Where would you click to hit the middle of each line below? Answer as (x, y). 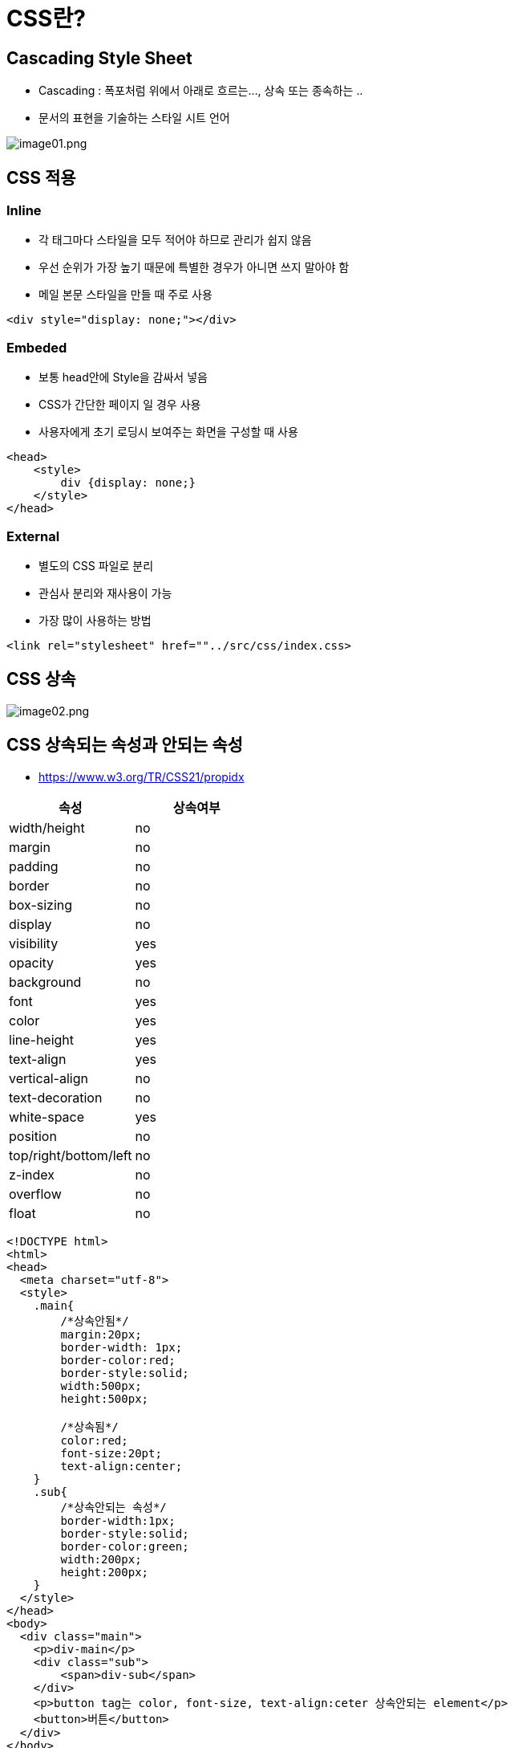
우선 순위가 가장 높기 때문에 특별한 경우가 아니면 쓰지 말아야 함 (194, 267)
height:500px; (105, 1398)
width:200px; (101, 1559)
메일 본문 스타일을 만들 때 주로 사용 (125, 295)
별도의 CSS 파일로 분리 (96, 565)
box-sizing (41, 905)
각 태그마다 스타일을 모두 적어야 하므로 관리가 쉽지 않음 (175, 240)
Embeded (37, 347)
